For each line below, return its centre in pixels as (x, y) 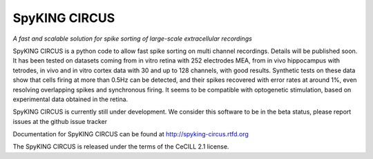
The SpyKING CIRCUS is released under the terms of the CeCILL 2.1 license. (121, 147)
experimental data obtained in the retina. (70, 99)
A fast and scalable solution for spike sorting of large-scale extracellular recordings (132, 39)
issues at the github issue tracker (60, 121)
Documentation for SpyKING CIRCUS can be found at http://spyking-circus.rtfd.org (131, 134)
